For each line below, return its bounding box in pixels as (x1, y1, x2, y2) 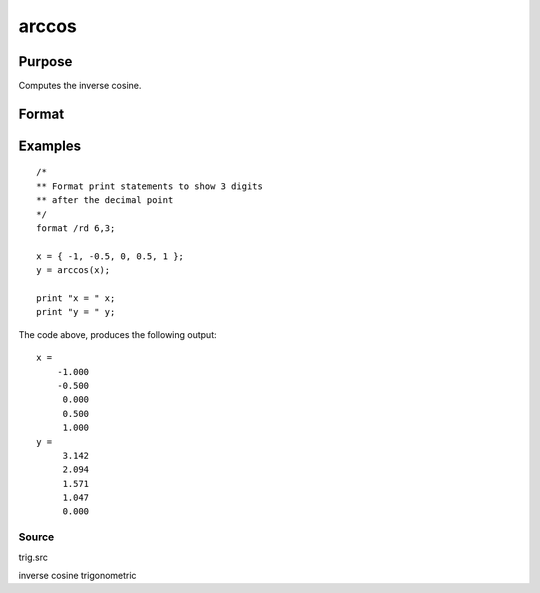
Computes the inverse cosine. (18, 80, 142, 92)
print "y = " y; (36, 306, 116, 318)
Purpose (18, 53, 73, 70)
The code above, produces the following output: (18, 328, 217, 340)
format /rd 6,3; (36, 223, 116, 234)
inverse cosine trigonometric (18, 570, 137, 581)
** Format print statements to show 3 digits (36, 180, 264, 192)
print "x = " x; (36, 293, 116, 304)
